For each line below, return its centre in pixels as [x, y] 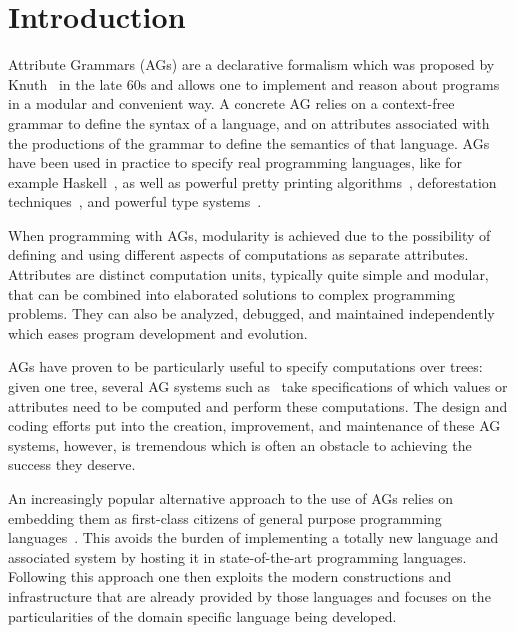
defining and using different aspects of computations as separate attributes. [238, 254]
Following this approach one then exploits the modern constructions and [230, 576]
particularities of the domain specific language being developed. [202, 615]
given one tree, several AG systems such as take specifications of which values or [258, 386]
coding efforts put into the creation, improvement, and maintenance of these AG [254, 425]
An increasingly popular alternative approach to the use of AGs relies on [231, 498]
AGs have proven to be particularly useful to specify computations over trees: [245, 366]
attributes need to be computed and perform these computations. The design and [258, 405]
